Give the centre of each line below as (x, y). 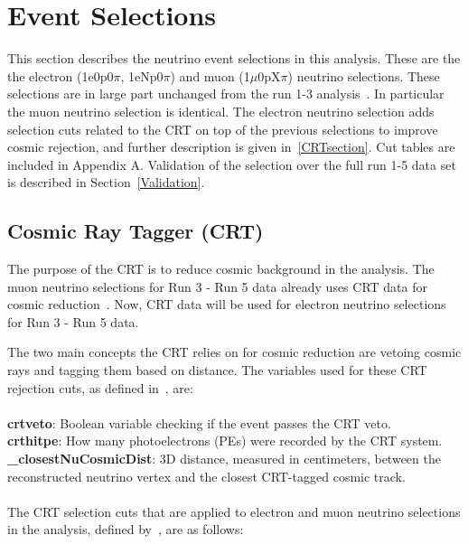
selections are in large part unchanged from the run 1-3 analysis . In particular (226, 94)
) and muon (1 (210, 75)
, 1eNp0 (142, 75)
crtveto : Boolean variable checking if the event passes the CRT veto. (199, 422)
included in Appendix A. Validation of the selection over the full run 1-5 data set (232, 164)
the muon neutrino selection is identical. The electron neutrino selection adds (221, 111)
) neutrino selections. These (364, 75)
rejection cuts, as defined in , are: (100, 387)
